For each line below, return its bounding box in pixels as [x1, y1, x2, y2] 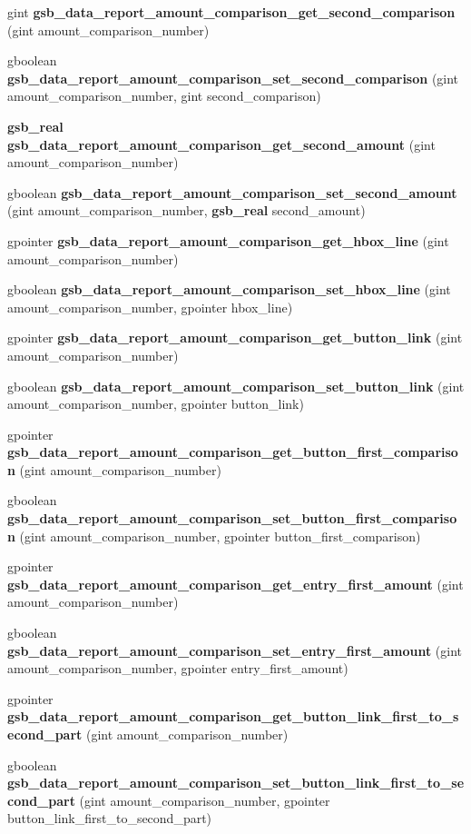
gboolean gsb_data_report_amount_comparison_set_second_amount [7, 183, 457, 202]
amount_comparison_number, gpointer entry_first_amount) [7, 659, 348, 678]
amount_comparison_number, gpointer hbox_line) [7, 297, 293, 316]
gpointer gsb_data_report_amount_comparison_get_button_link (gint [7, 328, 463, 347]
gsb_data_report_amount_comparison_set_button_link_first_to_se [7, 773, 465, 792]
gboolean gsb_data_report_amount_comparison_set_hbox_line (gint [7, 280, 451, 299]
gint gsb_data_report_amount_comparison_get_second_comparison [7, 3, 456, 21]
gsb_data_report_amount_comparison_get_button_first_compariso [7, 442, 458, 462]
